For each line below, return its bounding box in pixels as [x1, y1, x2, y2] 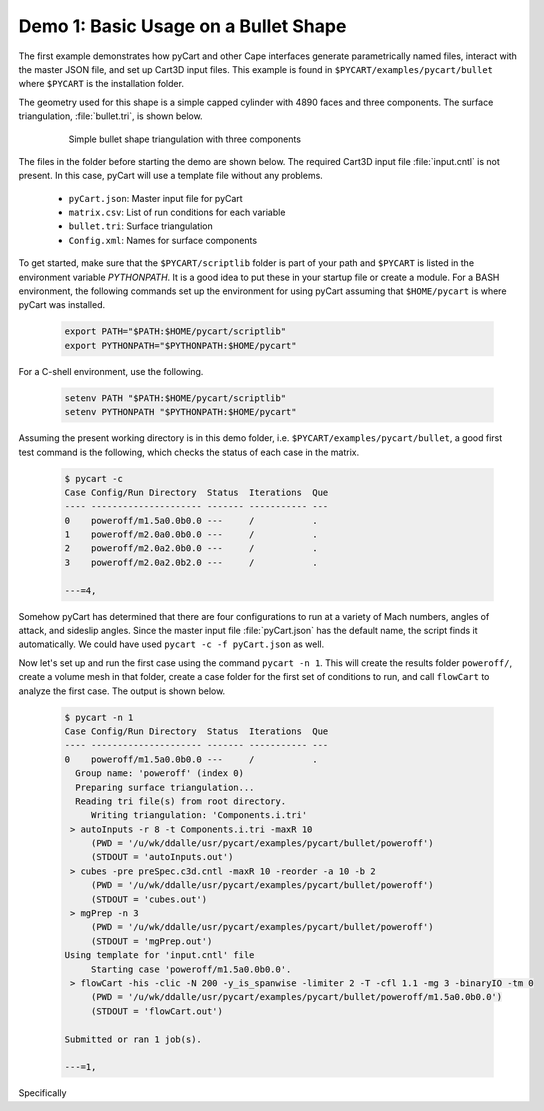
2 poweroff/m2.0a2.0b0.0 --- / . [64, 543, 319, 554]
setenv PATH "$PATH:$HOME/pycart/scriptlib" [64, 392, 287, 404]
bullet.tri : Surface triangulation [68, 220, 214, 232]
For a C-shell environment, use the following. [18, 365, 204, 377]
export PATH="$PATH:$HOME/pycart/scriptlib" [64, 326, 287, 337]
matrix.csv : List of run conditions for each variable [68, 206, 286, 219]
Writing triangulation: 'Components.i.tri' [90, 810, 308, 821]
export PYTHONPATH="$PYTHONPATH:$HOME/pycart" [64, 340, 297, 351]
